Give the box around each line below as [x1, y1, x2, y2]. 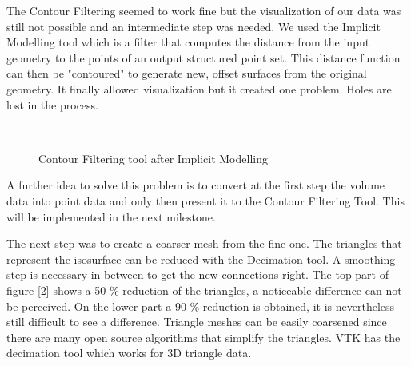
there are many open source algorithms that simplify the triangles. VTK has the [6, 328, 401, 345]
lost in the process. [6, 96, 98, 113]
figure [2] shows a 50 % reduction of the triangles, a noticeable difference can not [6, 281, 402, 298]
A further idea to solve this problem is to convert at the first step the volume [6, 177, 385, 193]
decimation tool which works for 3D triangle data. [6, 344, 252, 361]
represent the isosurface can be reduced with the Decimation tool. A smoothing [6, 250, 396, 267]
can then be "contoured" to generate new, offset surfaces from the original [6, 65, 367, 82]
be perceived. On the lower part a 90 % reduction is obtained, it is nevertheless [6, 297, 395, 314]
